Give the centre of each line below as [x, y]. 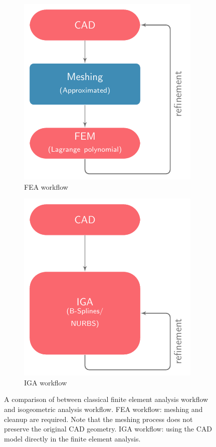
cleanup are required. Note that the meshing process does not [98, 419]
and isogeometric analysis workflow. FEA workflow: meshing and [103, 409]
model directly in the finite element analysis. [72, 438]
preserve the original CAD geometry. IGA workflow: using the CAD [108, 429]
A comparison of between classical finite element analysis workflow [106, 399]
